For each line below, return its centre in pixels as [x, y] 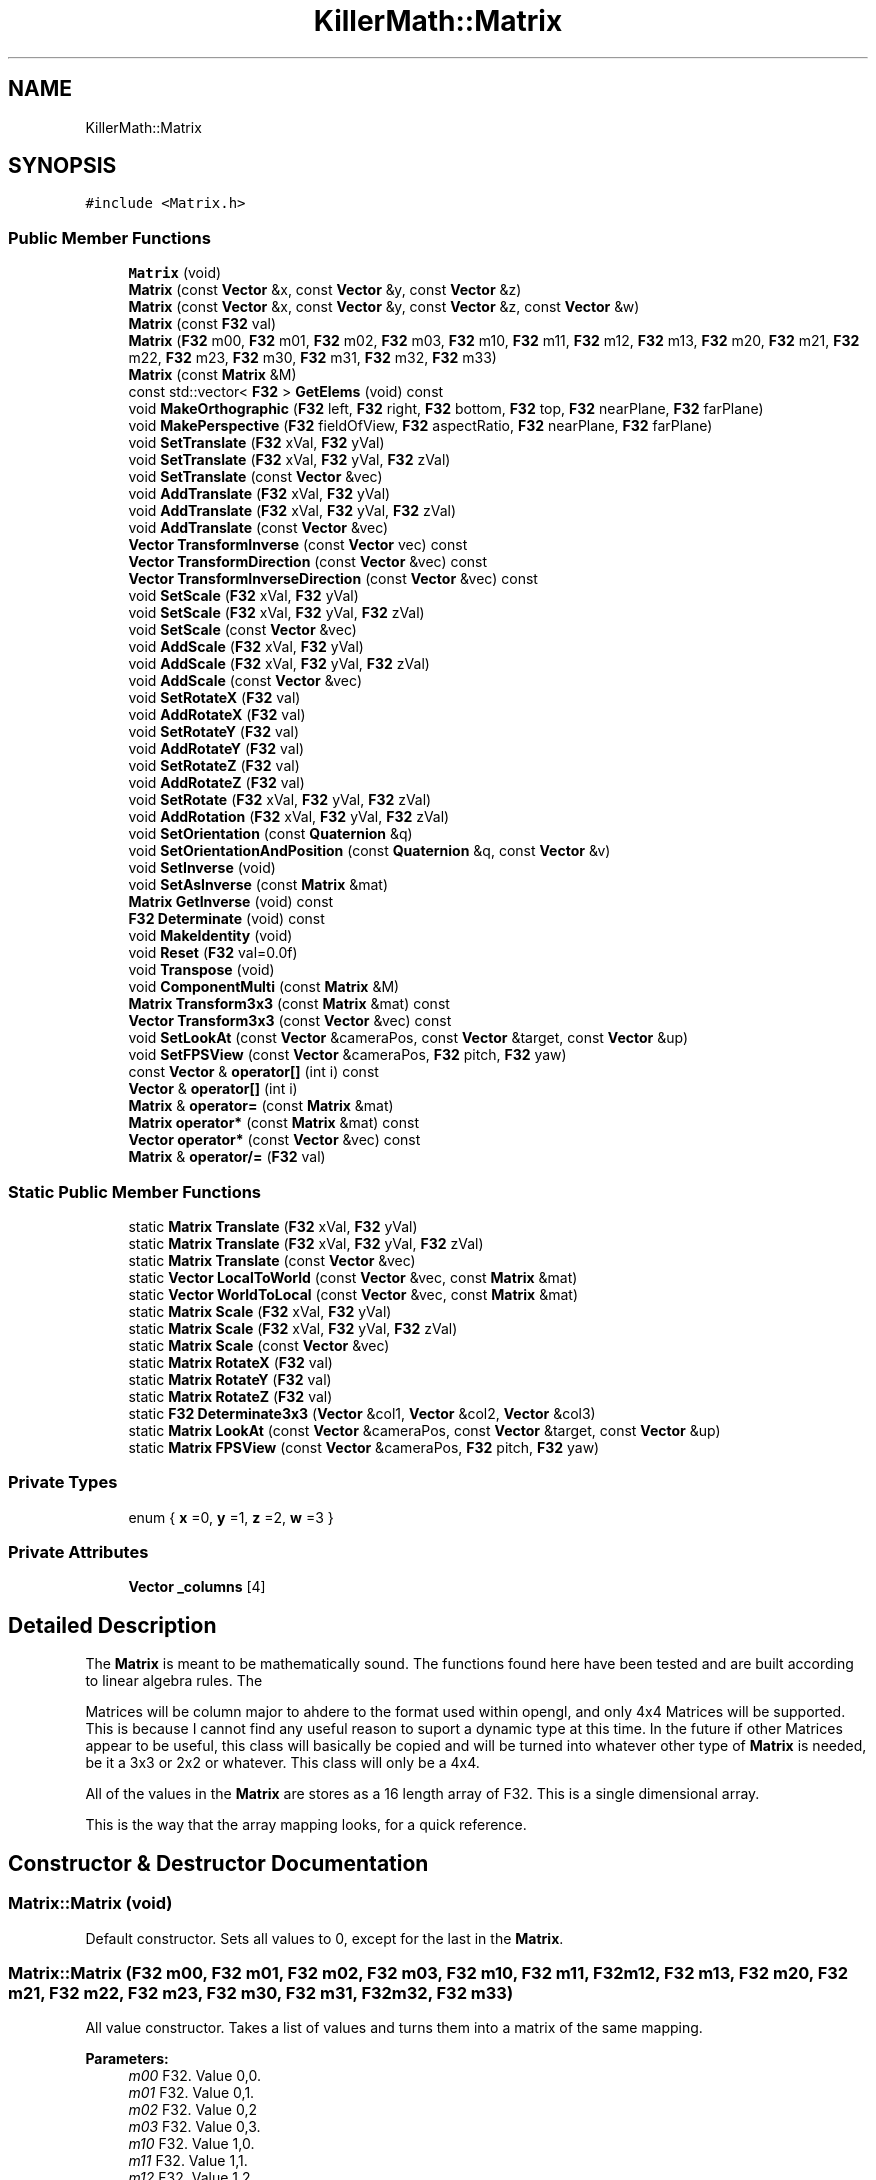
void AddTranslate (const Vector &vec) [258, 528]
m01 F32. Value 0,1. [191, 2093]
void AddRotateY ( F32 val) [216, 749]
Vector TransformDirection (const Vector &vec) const [308, 562]
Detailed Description [112, 1625]
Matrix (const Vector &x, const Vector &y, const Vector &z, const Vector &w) [384, 307]
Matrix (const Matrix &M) [212, 375]
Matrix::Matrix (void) [90, 1903]
